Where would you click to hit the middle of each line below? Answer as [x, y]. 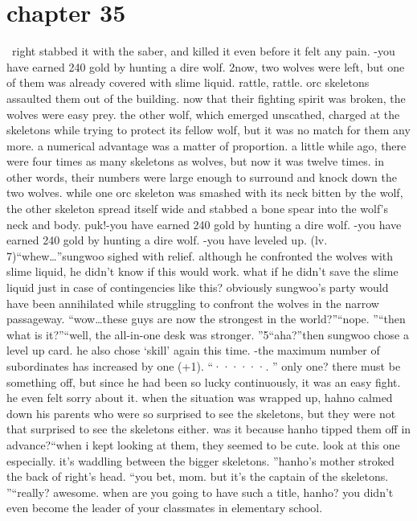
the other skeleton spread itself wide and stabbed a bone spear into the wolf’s [198, 209]
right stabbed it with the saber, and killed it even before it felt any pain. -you [203, 51]
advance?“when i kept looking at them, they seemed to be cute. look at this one [203, 444]
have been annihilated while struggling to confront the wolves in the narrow [193, 303]
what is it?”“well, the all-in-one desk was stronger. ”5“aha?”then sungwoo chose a [208, 334]
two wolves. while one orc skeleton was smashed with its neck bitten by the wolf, [205, 193]
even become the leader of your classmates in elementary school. [165, 508]
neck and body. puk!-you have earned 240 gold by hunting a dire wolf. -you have [204, 224]
